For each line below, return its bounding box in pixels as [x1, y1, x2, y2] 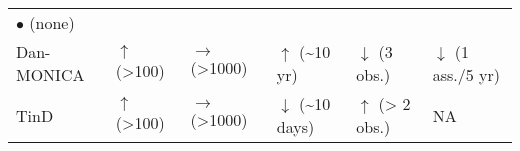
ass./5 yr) [432, 63, 501, 86]
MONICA [16, 63, 85, 86]
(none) [29, 11, 75, 34]
